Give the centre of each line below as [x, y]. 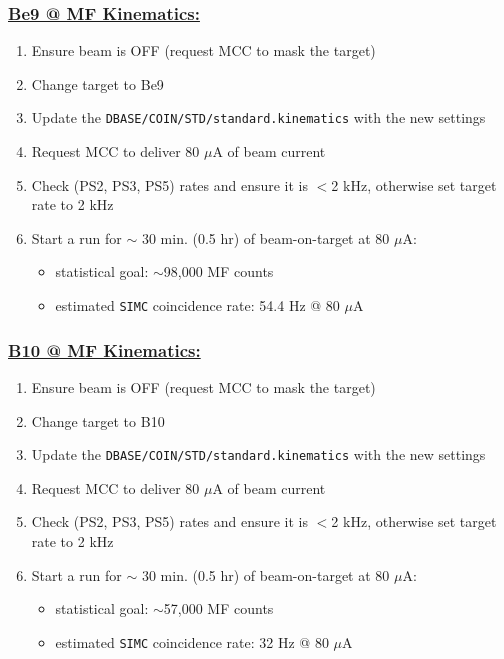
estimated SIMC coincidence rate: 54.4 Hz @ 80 [197, 305]
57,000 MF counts [218, 608]
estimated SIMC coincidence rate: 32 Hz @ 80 [192, 641]
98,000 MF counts [218, 271]
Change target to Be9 [97, 83]
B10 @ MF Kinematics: [104, 349]
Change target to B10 [98, 420]
